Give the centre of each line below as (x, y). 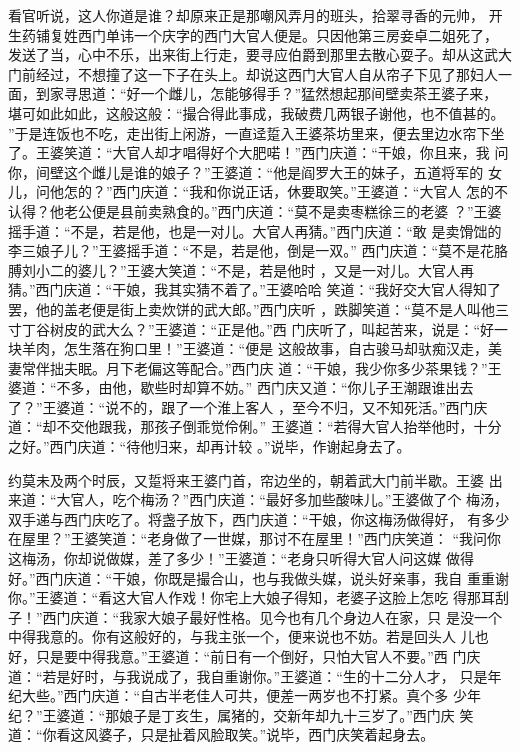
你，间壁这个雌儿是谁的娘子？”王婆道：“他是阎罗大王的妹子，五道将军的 (246, 171)
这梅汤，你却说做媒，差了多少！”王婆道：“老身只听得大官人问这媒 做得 (241, 558)
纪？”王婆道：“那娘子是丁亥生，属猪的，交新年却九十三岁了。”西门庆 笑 (241, 714)
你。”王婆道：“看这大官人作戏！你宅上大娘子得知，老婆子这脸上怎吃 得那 (244, 597)
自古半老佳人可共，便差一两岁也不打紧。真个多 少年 (310, 695)
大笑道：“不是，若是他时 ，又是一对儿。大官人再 (314, 269)
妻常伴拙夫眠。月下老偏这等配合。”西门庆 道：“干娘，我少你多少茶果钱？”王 (255, 367)
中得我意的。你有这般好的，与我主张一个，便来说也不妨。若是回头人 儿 (241, 636)
